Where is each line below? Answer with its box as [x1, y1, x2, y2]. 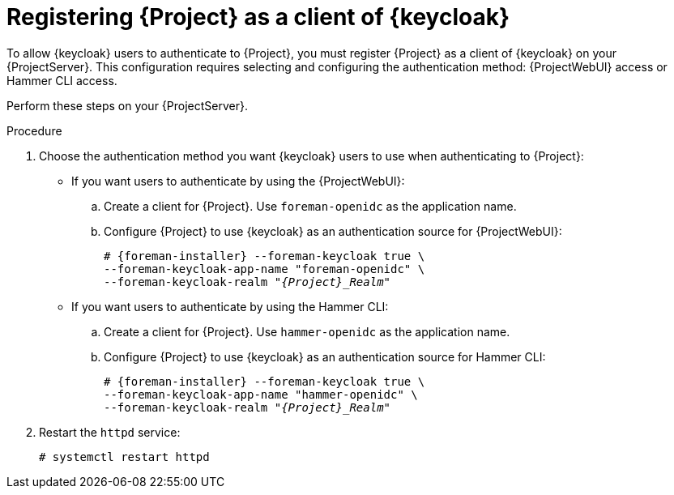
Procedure [6, 123, 62, 138]
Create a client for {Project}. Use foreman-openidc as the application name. [104, 198, 517, 213]
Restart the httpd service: [39, 425, 181, 439]
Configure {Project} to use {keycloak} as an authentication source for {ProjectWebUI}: [104, 224, 562, 238]
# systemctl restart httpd [39, 450, 210, 463]
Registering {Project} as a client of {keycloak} [6, 3, 510, 31]
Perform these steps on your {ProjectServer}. [6, 98, 248, 113]
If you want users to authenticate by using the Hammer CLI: [71, 299, 389, 314]
